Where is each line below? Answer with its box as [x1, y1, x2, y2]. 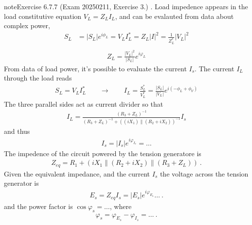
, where [109, 201, 132, 211]
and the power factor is [4, 201, 73, 211]
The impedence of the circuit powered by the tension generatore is [4, 148, 201, 158]
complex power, [4, 20, 50, 31]
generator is [4, 178, 39, 188]
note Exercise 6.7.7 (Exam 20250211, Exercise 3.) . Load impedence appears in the [4, 1, 248, 11]
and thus [4, 126, 30, 136]
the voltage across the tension [160, 168, 249, 178]
